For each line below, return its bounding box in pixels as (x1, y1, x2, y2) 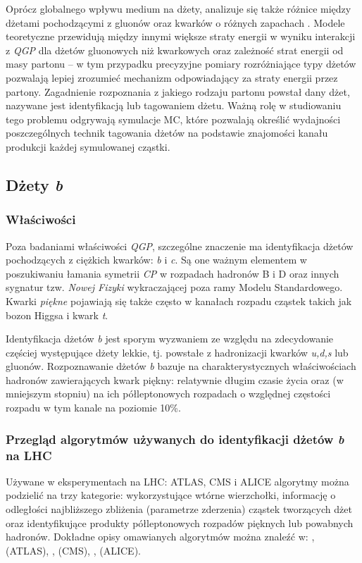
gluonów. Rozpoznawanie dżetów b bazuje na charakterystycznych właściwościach (6, 359, 356, 373)
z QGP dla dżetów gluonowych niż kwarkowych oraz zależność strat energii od (6, 42, 344, 57)
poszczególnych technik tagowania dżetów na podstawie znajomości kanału (6, 125, 328, 140)
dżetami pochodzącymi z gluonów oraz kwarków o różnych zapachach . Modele (6, 15, 345, 30)
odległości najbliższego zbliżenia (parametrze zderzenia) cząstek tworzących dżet (6, 501, 352, 516)
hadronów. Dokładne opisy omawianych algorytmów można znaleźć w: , (6, 529, 315, 544)
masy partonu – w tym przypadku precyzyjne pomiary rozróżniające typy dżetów (6, 56, 356, 71)
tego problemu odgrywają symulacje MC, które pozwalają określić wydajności (6, 111, 341, 126)
